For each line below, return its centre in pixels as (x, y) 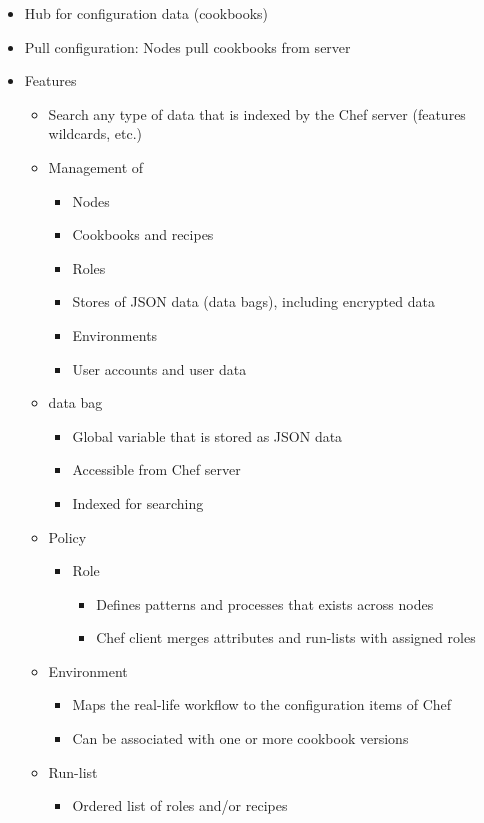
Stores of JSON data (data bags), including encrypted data (253, 301)
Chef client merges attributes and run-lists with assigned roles (286, 637)
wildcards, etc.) (95, 133)
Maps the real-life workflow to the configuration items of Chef (262, 704)
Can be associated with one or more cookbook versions (240, 738)
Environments (115, 334)
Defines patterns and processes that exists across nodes (265, 603)
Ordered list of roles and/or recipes (180, 805)
